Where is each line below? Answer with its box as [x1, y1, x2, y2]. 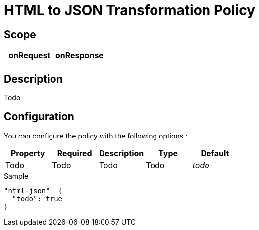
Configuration [4, 110, 74, 123]
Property [10, 148, 45, 158]
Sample [4, 171, 29, 180]
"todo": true [12, 194, 63, 203]
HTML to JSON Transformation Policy [4, 2, 255, 19]
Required [57, 148, 92, 158]
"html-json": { [4, 186, 63, 195]
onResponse [55, 50, 104, 61]
